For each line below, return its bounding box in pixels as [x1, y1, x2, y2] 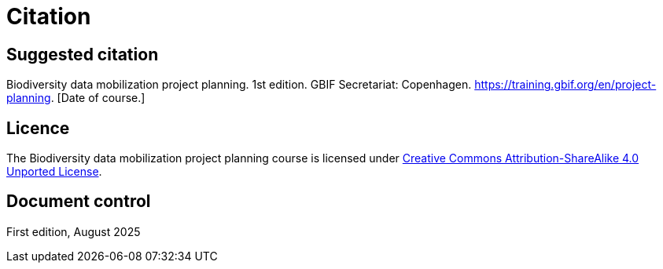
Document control [6, 191, 151, 212]
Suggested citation [6, 44, 159, 64]
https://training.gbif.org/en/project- [474, 78, 657, 92]
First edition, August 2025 [6, 224, 141, 238]
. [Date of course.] [50, 91, 145, 105]
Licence [6, 118, 70, 138]
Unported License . [6, 165, 102, 179]
